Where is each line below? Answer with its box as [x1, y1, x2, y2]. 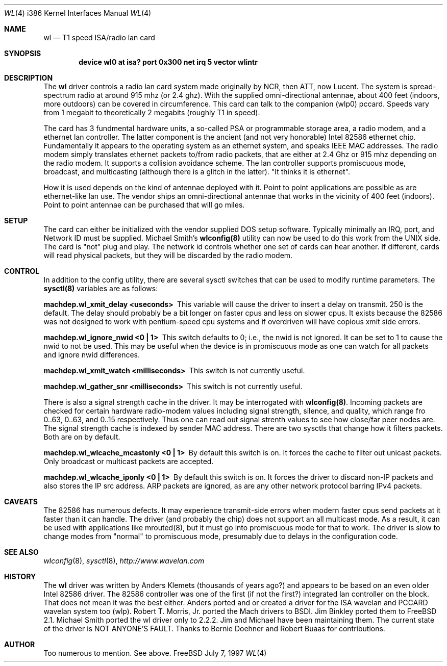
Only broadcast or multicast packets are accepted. [43, 457, 214, 466]
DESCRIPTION [4, 73, 53, 82]
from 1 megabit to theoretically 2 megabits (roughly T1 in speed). [43, 108, 260, 117]
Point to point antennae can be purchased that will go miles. [43, 200, 245, 209]
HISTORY [4, 572, 36, 581]
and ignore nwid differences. [43, 350, 140, 359]
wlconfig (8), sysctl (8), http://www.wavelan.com [43, 556, 205, 565]
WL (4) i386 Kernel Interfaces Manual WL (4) [4, 9, 152, 17]
